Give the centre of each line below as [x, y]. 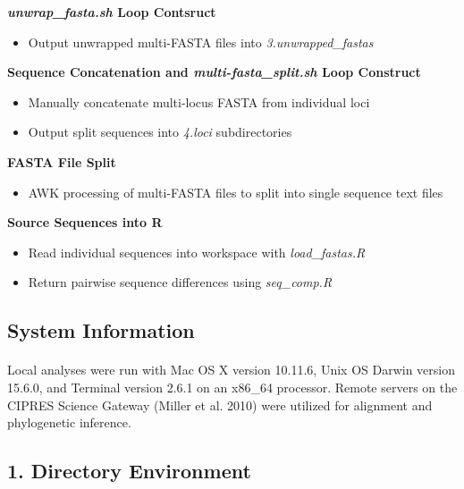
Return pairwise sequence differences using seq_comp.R [180, 282]
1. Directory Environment [129, 471]
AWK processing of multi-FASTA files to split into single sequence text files [236, 192]
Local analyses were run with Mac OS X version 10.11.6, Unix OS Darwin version [232, 370]
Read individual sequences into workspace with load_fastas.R [197, 252]
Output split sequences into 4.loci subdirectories [160, 132]
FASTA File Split [62, 161]
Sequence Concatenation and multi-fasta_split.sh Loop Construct [214, 72]
